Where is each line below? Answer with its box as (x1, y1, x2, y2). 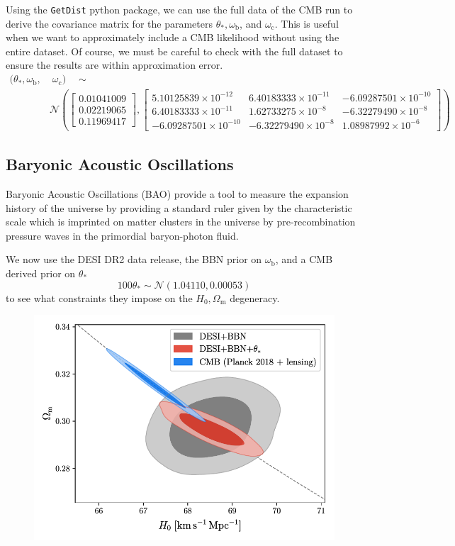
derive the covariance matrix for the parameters (6, 16, 213, 30)
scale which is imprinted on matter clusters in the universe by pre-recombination (6, 214, 356, 229)
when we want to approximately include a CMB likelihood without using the (6, 30, 339, 45)
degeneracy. (230, 290, 280, 305)
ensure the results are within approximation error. (6, 57, 223, 72)
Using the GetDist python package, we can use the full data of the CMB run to (6, 2, 353, 16)
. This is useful (274, 16, 339, 30)
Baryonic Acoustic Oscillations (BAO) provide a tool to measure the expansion (6, 186, 349, 201)
